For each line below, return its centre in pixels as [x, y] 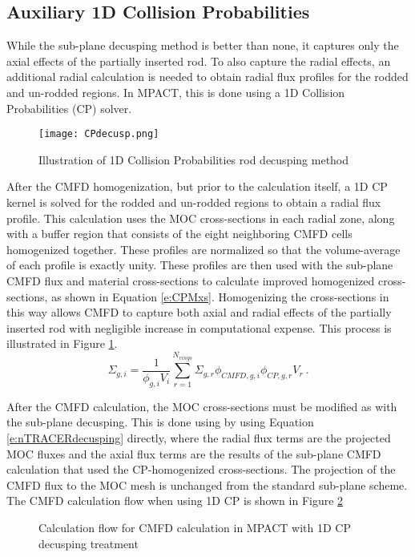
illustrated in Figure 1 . [62, 343]
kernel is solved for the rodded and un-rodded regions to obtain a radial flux [194, 202]
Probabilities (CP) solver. [69, 108]
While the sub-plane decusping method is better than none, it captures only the [203, 45]
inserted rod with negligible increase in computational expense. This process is [199, 327]
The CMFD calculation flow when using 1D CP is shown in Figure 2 [175, 500]
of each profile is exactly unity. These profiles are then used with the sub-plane [200, 265]
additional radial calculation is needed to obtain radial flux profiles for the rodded [207, 77]
